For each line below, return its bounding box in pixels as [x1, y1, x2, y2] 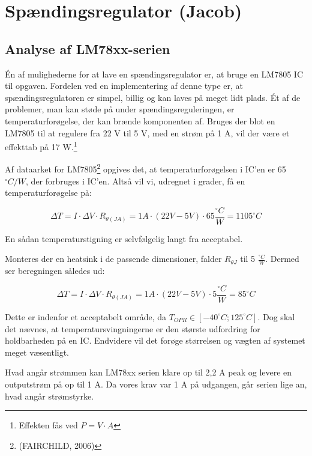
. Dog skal [257, 310, 295, 323]
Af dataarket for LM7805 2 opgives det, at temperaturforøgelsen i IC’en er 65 [5, 161, 286, 175]
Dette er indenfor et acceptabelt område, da [5, 310, 167, 323]
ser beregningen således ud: [5, 264, 105, 277]
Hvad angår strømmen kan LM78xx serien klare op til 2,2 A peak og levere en [5, 366, 292, 378]
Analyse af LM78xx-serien [5, 39, 170, 58]
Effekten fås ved [19, 419, 78, 431]
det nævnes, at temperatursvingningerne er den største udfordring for [5, 322, 260, 335]
